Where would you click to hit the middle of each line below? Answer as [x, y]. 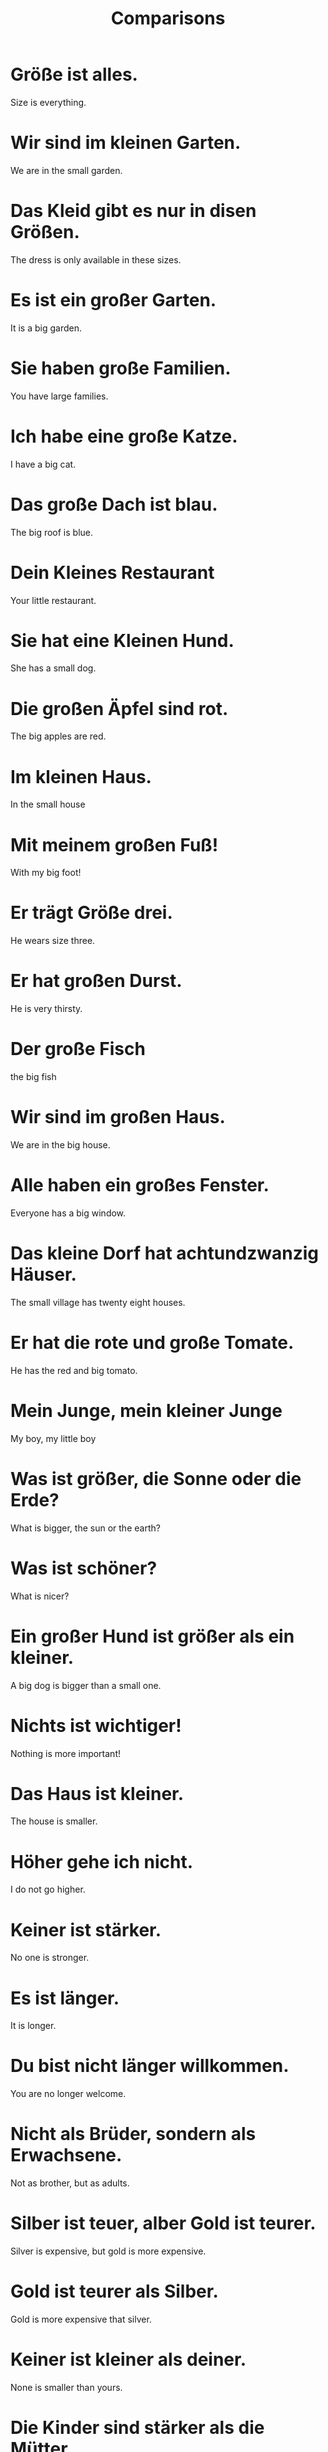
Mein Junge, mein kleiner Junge [146, 1411]
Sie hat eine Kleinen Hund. [122, 640]
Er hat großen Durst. [96, 981]
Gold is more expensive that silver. [81, 2319]
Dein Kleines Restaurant [112, 572]
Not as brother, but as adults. [70, 2183]
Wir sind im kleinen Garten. [126, 143]
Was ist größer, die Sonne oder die [156, 1478]
